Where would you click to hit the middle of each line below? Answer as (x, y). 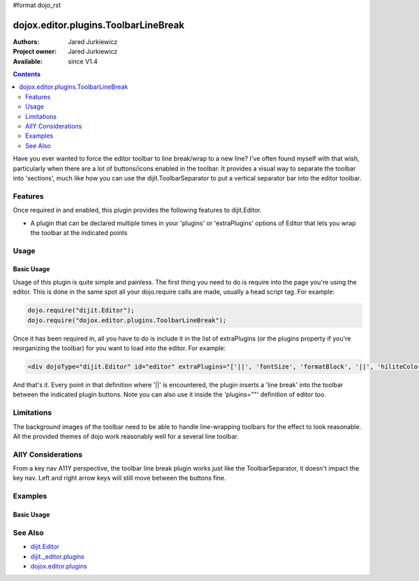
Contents (27, 74)
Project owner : (35, 52)
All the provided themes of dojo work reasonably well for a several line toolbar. (126, 436)
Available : (28, 61)
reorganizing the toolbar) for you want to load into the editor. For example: (119, 348)
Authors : (26, 41)
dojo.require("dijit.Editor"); (81, 310)
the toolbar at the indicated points (79, 232)
